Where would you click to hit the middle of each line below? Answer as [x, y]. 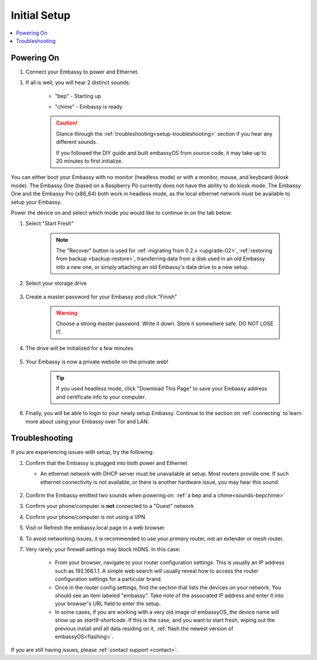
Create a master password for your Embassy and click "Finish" [101, 297]
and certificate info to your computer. [101, 397]
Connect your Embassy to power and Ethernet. [82, 72]
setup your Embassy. [36, 202]
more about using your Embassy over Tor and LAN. [87, 421]
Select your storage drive [56, 283]
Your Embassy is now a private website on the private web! [97, 362]
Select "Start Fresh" [50, 224]
